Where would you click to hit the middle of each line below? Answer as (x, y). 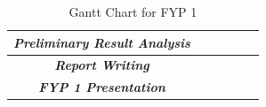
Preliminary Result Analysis (102, 42)
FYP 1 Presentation (102, 87)
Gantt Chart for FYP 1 (133, 11)
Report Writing (102, 65)
